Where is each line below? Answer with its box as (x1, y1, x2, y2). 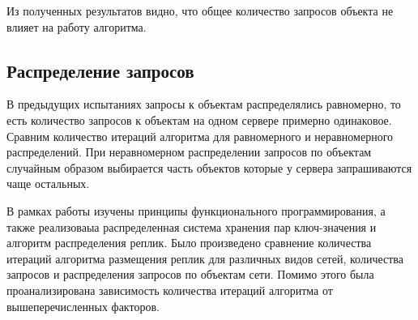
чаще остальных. (6, 175, 90, 192)
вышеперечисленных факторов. (6, 297, 160, 314)
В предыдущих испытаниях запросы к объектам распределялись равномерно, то (6, 96, 401, 113)
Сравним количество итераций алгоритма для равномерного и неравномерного (6, 127, 394, 144)
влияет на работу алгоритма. (6, 18, 147, 35)
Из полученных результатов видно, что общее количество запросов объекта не (6, 2, 394, 19)
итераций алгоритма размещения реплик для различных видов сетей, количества (6, 250, 403, 267)
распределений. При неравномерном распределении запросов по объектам (6, 143, 372, 160)
